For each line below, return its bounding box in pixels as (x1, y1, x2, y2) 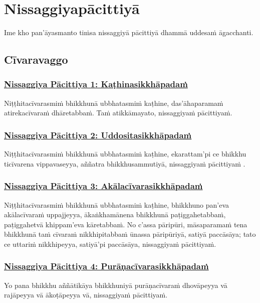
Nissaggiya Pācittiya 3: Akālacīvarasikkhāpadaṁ (4, 180, 203, 192)
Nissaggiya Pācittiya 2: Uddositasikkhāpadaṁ (4, 128, 192, 141)
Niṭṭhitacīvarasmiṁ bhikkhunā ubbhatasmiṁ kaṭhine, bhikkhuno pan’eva (4, 199, 229, 210)
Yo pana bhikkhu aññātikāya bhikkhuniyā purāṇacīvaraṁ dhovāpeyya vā (4, 279, 227, 290)
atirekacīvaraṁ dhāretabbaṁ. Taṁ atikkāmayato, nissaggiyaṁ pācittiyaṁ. (4, 107, 232, 118)
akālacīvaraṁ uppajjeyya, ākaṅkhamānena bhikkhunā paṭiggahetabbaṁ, (4, 209, 226, 220)
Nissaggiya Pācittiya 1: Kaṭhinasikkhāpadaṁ (4, 78, 188, 90)
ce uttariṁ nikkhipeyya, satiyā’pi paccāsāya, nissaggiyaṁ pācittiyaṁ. (4, 238, 216, 249)
